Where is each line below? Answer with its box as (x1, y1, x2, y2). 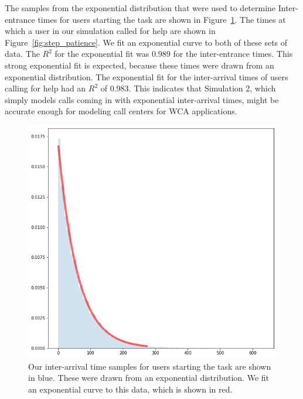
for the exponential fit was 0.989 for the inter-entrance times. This (55, 47, 293, 60)
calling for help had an (5, 82, 86, 94)
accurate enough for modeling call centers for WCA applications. (5, 105, 237, 117)
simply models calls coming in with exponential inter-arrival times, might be (5, 93, 279, 105)
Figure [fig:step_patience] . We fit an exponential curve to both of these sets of (5, 36, 288, 48)
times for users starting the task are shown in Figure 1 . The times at (38, 13, 286, 25)
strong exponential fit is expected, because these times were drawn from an (5, 59, 274, 71)
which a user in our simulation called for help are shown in (5, 25, 216, 37)
